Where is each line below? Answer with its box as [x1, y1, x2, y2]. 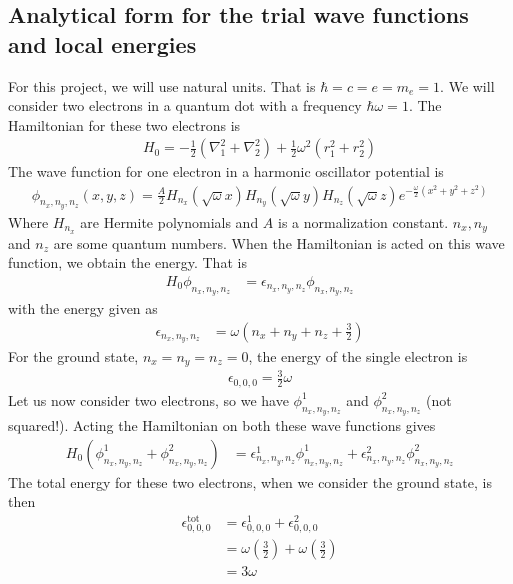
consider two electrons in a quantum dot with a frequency [8, 95, 362, 116]
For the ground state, [8, 345, 139, 366]
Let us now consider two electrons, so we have [8, 389, 289, 410]
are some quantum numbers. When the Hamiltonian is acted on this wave [53, 232, 505, 253]
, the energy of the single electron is [248, 345, 468, 366]
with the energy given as [8, 298, 158, 319]
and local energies [8, 28, 197, 59]
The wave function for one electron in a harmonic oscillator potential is [8, 161, 444, 182]
